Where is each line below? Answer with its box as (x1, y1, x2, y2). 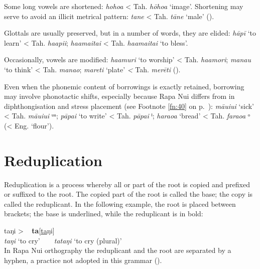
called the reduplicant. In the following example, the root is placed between (4, 198, 236, 209)
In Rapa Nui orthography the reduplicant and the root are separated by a (4, 245, 231, 255)
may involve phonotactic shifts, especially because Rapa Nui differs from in (4, 91, 235, 101)
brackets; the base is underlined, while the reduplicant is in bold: (4, 208, 203, 219)
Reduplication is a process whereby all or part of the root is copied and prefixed (4, 179, 250, 189)
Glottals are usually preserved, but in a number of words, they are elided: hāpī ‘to (4, 28, 256, 38)
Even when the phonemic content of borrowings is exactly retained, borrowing (4, 81, 244, 91)
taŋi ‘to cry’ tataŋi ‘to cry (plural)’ (4, 235, 122, 245)
